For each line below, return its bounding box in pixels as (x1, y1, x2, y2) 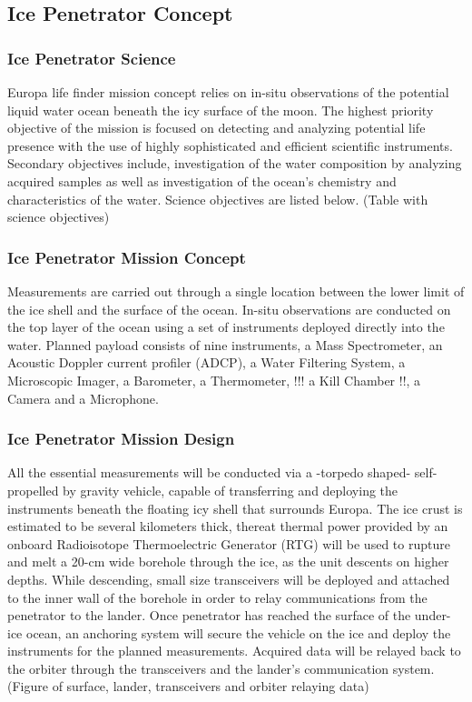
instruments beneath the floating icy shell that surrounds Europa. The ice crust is (7, 498, 463, 517)
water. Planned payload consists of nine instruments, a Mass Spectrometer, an (7, 335, 443, 354)
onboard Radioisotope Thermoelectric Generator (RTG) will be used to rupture (7, 534, 450, 553)
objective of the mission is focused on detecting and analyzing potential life (7, 118, 426, 137)
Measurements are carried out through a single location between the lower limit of (7, 281, 465, 300)
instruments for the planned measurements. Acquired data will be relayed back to (7, 641, 461, 660)
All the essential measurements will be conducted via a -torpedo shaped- (7, 463, 411, 482)
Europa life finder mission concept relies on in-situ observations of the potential (7, 83, 449, 101)
